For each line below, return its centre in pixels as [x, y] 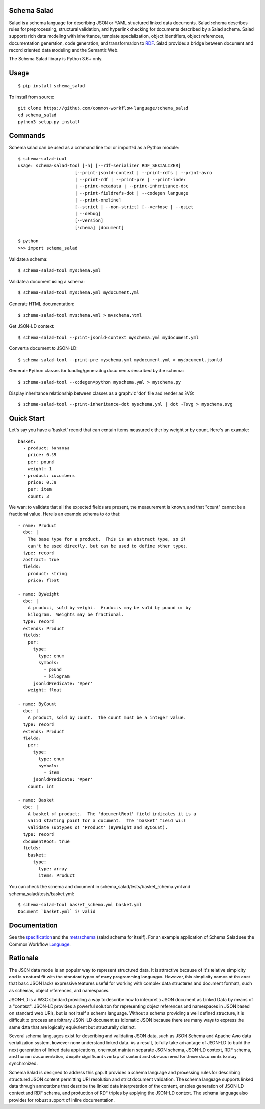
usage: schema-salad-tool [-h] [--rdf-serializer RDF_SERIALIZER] [99, 166]
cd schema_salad [37, 115]
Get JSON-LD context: [32, 326]
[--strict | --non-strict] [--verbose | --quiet [134, 207]
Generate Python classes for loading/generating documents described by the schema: [96, 371]
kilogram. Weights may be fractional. [76, 614]
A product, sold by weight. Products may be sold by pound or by [109, 608]
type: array [53, 869]
